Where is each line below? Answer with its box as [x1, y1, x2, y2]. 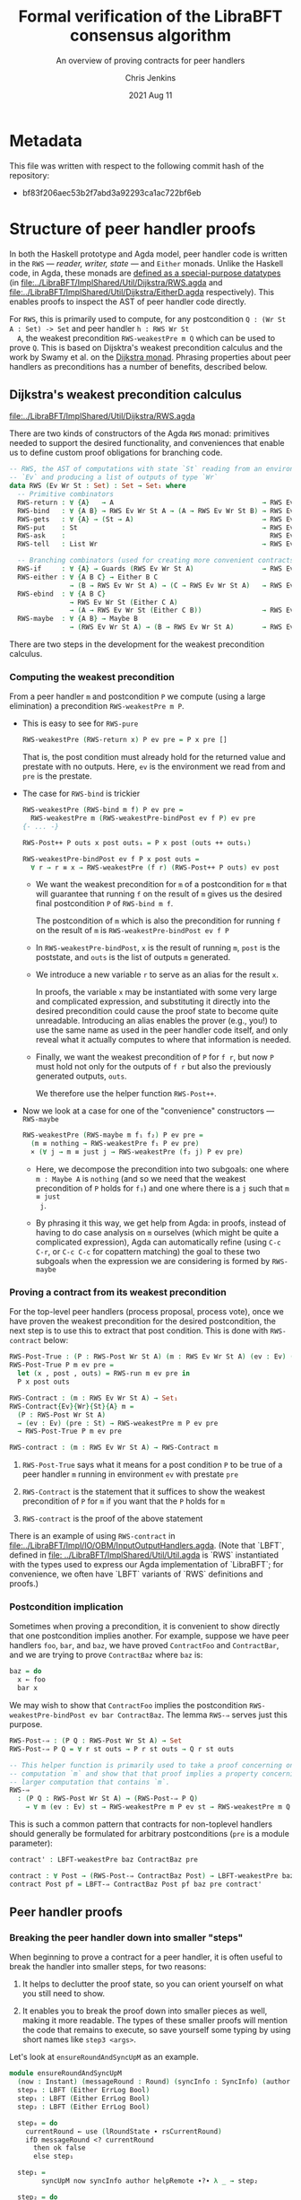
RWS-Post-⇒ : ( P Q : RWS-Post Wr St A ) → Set [9, 1736, 182, 1746]
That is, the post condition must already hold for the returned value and [21, 752, 287, 763]
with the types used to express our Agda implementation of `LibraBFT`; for [9, 1559, 284, 1570]
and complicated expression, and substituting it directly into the [35, 996, 271, 1007]
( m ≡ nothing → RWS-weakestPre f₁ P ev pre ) [30, 1139, 200, 1148]
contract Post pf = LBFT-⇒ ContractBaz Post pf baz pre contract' [9, 1880, 262, 1889]
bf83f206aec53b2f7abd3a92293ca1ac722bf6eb [21, 187, 202, 198]
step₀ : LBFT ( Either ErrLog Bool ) [17, 2086, 150, 2095]
